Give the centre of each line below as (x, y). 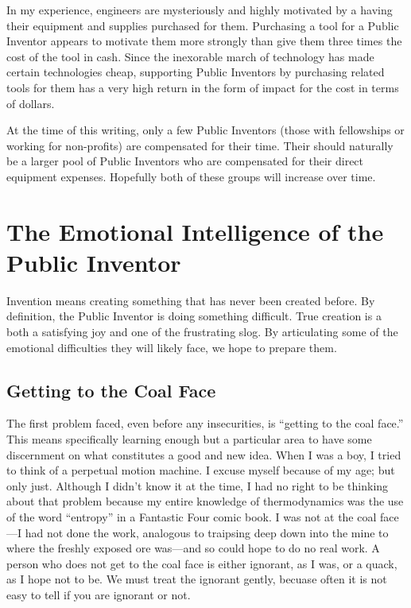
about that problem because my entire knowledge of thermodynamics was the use (205, 501)
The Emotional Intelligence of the (195, 231)
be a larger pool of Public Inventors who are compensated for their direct (185, 161)
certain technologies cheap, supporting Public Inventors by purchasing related (196, 72)
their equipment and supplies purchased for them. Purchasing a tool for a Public (203, 25)
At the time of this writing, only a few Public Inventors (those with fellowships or (205, 130)
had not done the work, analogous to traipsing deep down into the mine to (207, 532)
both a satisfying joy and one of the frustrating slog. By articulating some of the (202, 332)
